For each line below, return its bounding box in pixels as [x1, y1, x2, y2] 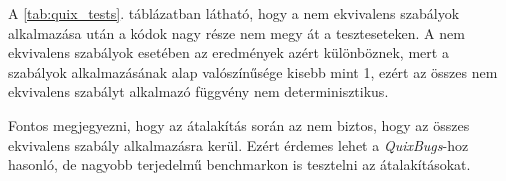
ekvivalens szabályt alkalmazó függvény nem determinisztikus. [8, 81, 389, 102]
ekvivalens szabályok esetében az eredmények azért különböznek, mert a [8, 42, 449, 63]
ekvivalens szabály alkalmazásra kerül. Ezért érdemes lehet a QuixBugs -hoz [8, 134, 469, 155]
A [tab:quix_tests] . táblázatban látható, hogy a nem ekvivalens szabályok [8, 3, 460, 23]
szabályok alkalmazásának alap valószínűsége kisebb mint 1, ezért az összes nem [8, 61, 498, 82]
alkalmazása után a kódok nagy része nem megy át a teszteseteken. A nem [8, 22, 465, 43]
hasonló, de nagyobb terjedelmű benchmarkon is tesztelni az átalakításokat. [8, 154, 471, 175]
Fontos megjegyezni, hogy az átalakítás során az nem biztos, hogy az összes [8, 114, 470, 135]
